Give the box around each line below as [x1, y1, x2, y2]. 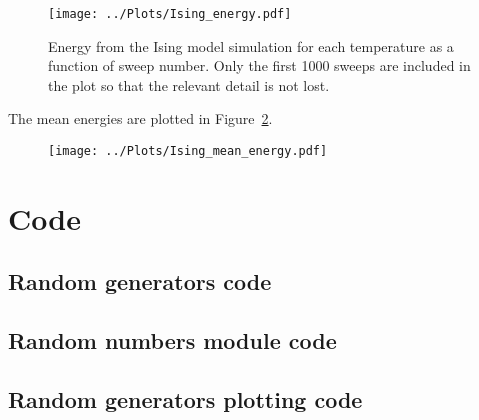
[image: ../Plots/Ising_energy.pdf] [48, 7, 292, 21]
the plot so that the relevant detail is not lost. [48, 74, 330, 95]
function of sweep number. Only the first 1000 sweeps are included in [48, 55, 471, 76]
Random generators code [8, 266, 272, 297]
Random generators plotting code [8, 384, 363, 415]
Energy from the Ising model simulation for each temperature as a [48, 35, 454, 56]
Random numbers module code [8, 325, 337, 356]
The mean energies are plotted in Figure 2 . [8, 108, 273, 129]
